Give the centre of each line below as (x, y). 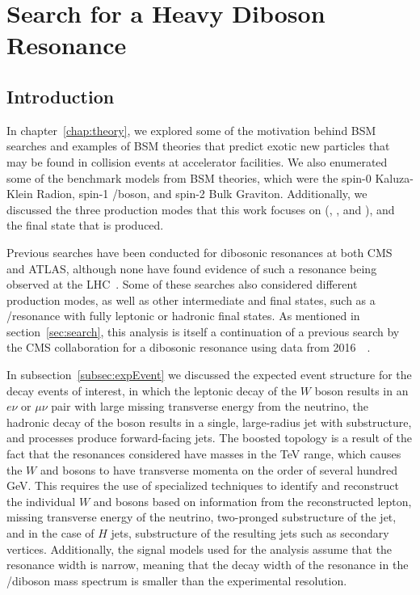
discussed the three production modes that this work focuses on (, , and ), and (201, 209)
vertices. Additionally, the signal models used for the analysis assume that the (199, 549)
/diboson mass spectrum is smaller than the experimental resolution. (177, 580)
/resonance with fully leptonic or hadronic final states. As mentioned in (183, 316)
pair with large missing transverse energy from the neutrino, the (210, 406)
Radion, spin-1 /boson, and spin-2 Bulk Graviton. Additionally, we (202, 194)
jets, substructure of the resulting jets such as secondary (250, 533)
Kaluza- (394, 177)
